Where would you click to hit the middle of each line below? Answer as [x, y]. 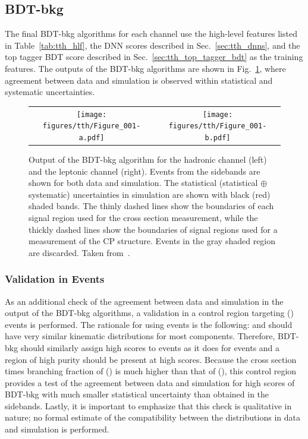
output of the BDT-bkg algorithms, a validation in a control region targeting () [149, 313]
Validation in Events [55, 279]
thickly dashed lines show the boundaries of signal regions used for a [153, 229]
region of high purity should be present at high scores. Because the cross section [151, 359]
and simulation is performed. [57, 429]
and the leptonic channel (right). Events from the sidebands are [144, 171]
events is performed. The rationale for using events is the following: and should [149, 324]
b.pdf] [218, 138]
